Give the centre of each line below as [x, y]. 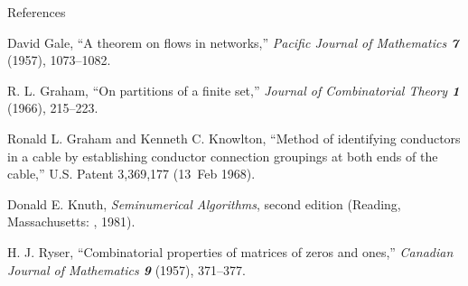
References [37, 12]
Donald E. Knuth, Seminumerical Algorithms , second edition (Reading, [204, 203]
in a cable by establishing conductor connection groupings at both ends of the [223, 156]
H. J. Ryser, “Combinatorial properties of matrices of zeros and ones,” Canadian [230, 251]
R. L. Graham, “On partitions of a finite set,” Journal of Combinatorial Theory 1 [234, 90]
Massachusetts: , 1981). [71, 221]
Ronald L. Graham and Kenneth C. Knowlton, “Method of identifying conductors [234, 138]
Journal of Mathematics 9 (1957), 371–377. [126, 269]
